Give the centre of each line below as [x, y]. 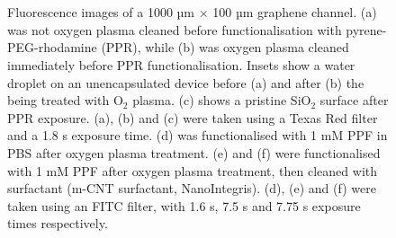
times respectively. [58, 223]
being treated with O [65, 100]
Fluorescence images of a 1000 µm [101, 12]
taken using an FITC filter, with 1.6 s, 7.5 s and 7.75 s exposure [184, 205]
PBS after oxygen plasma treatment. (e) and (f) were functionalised [194, 152]
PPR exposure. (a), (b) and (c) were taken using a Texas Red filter [193, 117]
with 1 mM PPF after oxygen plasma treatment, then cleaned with [193, 170]
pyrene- [366, 29]
